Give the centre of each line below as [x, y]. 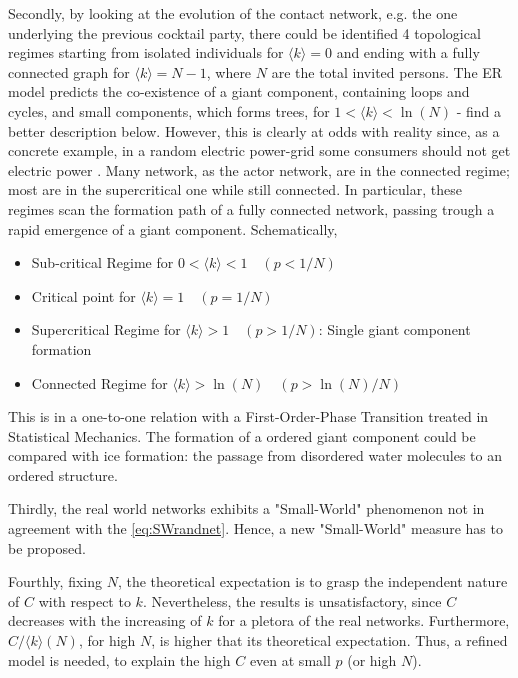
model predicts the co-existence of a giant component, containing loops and [239, 91]
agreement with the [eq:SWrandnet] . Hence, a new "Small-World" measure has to [255, 528]
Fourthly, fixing [55, 581]
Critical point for [83, 295]
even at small [290, 659]
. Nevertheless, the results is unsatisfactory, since [292, 600]
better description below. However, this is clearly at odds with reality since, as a [254, 130]
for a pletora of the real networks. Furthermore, [364, 620]
